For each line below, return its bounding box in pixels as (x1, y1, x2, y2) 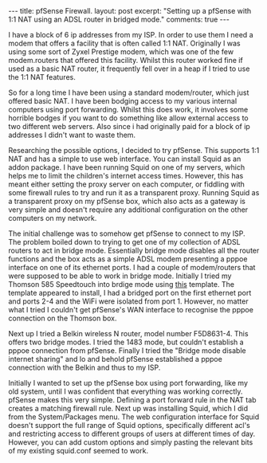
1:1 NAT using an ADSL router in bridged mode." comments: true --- (8, 14, 230, 24)
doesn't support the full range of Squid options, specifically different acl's (8, 421, 251, 430)
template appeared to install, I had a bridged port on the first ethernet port (8, 288, 252, 297)
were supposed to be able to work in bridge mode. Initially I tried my (8, 271, 232, 281)
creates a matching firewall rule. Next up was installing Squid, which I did (8, 404, 249, 413)
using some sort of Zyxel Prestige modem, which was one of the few (8, 47, 234, 57)
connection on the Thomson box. (8, 313, 117, 323)
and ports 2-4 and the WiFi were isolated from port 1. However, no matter (8, 296, 249, 306)
